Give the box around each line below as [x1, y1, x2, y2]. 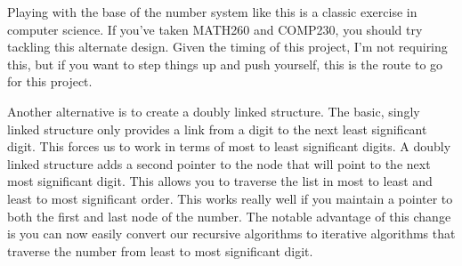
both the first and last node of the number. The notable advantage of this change [7, 206, 451, 225]
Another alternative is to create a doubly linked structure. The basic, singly [7, 101, 420, 120]
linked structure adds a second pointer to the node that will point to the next [7, 154, 431, 173]
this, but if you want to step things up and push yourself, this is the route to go [7, 54, 443, 73]
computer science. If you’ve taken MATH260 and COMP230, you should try [7, 20, 423, 38]
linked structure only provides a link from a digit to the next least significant [7, 119, 427, 138]
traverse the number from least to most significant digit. [7, 241, 313, 260]
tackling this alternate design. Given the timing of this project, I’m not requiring [7, 37, 448, 56]
